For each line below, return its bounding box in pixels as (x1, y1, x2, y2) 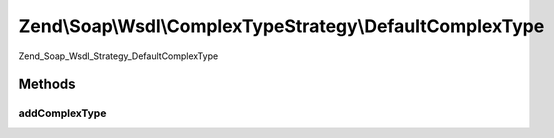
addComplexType (18, 106, 107, 120)
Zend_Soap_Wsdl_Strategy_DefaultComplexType (18, 50, 219, 62)
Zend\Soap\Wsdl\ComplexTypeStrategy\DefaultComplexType (18, 15, 545, 37)
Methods (18, 76, 76, 93)
